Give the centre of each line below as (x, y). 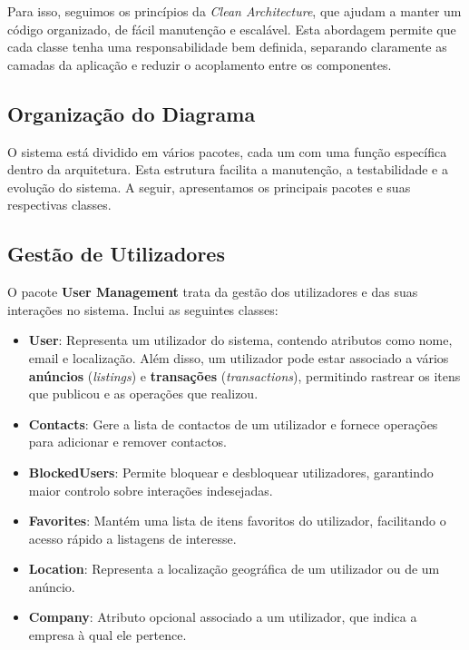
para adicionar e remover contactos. (127, 442)
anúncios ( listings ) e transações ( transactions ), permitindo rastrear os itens (244, 375)
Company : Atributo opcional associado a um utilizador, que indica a (223, 617)
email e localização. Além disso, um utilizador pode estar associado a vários (239, 357)
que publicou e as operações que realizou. (143, 394)
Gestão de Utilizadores (116, 254)
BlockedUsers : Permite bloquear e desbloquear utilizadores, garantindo (231, 472)
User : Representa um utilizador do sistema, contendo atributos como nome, (240, 340)
